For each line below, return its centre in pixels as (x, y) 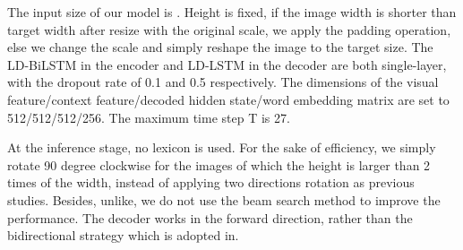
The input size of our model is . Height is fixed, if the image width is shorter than (232, 12)
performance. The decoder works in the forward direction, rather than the (210, 217)
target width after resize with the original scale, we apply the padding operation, (229, 29)
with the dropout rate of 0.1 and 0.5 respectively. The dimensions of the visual (223, 82)
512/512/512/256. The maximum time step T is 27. (149, 117)
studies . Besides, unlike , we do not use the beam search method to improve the (224, 199)
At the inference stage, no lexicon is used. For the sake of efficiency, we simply (222, 147)
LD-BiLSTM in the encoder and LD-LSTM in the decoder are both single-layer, (227, 64)
